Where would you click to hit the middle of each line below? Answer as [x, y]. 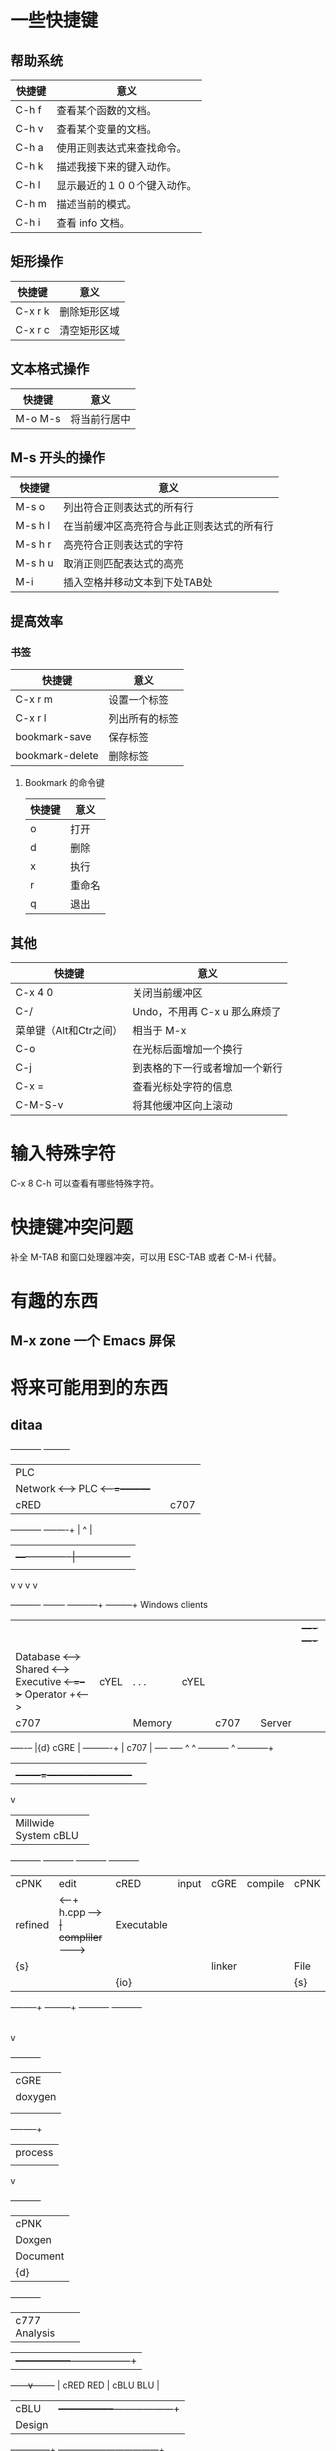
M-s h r [33, 544]
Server [275, 1723]
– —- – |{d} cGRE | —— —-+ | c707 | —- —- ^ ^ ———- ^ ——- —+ [142, 1748]
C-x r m [34, 699]
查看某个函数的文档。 [106, 110]
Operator [45, 1694]
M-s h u [34, 563]
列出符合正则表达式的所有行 [128, 508]
